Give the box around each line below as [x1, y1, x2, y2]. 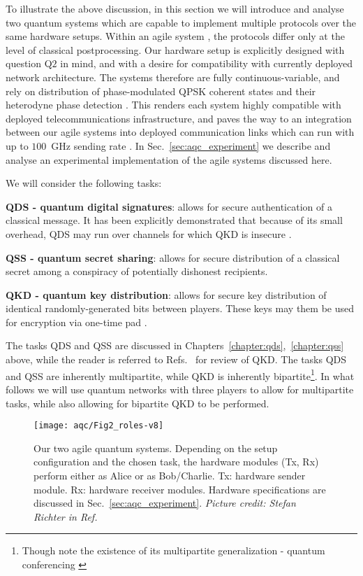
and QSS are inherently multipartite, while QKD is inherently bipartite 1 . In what [6, 366, 355, 383]
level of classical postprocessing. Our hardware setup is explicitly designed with [6, 42, 345, 57]
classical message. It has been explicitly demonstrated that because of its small [6, 213, 343, 227]
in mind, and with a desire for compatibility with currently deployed [60, 56, 353, 71]
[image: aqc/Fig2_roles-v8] [34, 421, 164, 431]
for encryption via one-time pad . [6, 314, 147, 329]
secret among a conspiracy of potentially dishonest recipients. [6, 264, 268, 279]
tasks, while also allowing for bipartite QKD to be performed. [6, 395, 269, 410]
